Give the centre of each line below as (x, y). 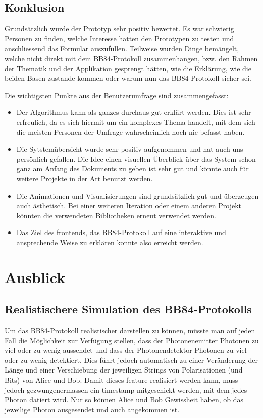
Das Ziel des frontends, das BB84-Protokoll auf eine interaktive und (121, 232)
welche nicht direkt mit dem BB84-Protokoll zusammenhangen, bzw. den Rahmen (131, 58)
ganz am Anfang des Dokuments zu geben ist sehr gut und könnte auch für (133, 169)
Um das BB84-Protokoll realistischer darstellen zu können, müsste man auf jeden (130, 330)
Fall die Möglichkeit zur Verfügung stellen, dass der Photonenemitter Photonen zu (132, 340)
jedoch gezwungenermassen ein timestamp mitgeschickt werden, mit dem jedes (126, 389)
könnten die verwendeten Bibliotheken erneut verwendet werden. (116, 215)
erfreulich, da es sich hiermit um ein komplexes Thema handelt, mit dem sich (136, 122)
